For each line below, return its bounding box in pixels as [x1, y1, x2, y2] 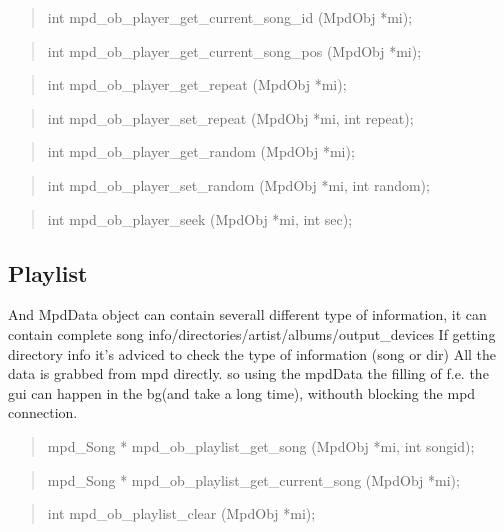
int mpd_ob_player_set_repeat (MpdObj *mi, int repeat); [47, 107, 414, 128]
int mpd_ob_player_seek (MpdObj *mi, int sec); [47, 208, 353, 229]
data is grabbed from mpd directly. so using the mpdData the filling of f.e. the [8, 363, 489, 384]
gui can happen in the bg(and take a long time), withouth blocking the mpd [8, 382, 476, 403]
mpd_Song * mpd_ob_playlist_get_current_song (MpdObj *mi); [47, 469, 460, 490]
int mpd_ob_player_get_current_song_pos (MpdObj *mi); [47, 40, 422, 61]
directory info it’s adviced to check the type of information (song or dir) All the [8, 343, 497, 364]
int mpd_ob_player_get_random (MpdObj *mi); [47, 141, 355, 162]
